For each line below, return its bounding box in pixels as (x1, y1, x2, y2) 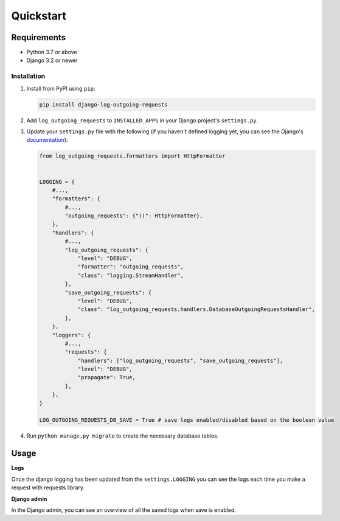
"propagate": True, (77, 374, 136, 381)
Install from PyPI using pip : (26, 85, 95, 92)
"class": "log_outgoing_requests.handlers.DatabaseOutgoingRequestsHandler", (77, 306, 316, 313)
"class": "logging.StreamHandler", (77, 271, 184, 279)
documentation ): (26, 136, 68, 144)
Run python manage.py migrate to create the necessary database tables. (26, 432, 219, 439)
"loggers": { (52, 332, 91, 338)
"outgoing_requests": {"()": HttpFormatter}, (64, 212, 203, 219)
